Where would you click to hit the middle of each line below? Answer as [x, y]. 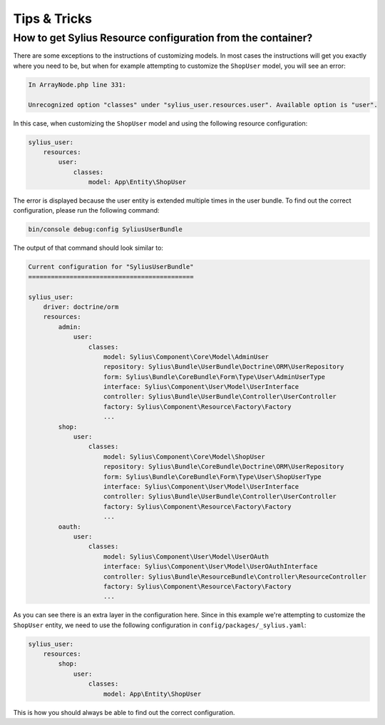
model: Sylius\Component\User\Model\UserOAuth [186, 556]
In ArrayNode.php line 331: [77, 85]
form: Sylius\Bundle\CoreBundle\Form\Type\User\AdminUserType [215, 377]
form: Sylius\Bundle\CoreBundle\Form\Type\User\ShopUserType [213, 477]
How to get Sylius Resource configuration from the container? [163, 38]
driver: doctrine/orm [81, 306]
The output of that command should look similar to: [88, 248]
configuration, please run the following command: [86, 211]
